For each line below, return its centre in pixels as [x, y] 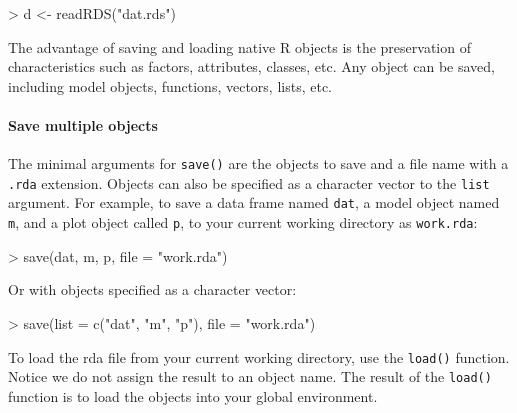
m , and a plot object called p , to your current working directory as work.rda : [243, 222]
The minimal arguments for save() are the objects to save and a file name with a [258, 163]
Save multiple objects [83, 124]
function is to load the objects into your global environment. [193, 395]
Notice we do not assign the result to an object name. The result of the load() [250, 376]
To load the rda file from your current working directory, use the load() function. [259, 356]
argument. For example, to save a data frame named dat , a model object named [254, 202]
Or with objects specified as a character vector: [152, 289]
